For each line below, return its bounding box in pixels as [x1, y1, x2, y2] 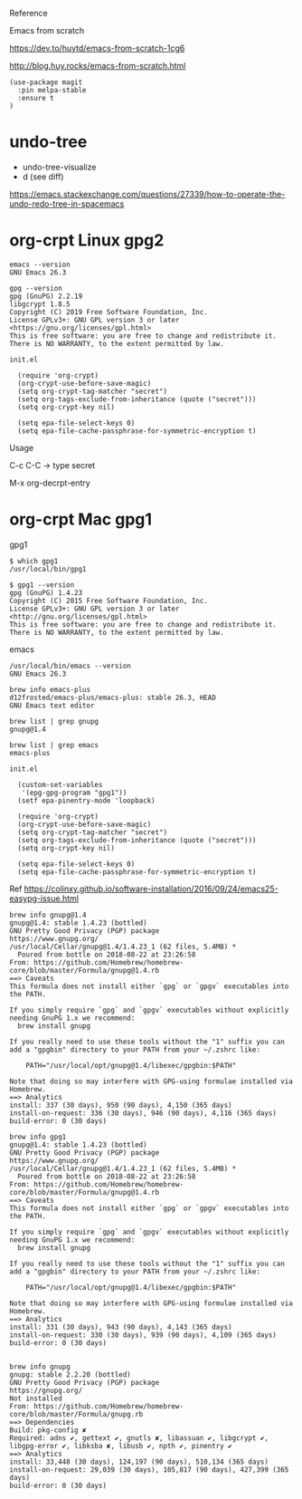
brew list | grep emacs [9, 740, 99, 750]
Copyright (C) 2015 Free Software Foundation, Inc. [9, 596, 208, 605]
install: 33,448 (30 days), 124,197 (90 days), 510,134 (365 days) [9, 1457, 269, 1466]
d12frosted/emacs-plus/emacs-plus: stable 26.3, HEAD [9, 693, 217, 702]
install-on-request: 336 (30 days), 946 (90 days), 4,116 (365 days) [9, 1109, 278, 1118]
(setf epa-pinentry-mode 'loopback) [17, 796, 156, 805]
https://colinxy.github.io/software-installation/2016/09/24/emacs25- [24, 883, 278, 894]
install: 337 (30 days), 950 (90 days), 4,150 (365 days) [9, 1100, 232, 1110]
